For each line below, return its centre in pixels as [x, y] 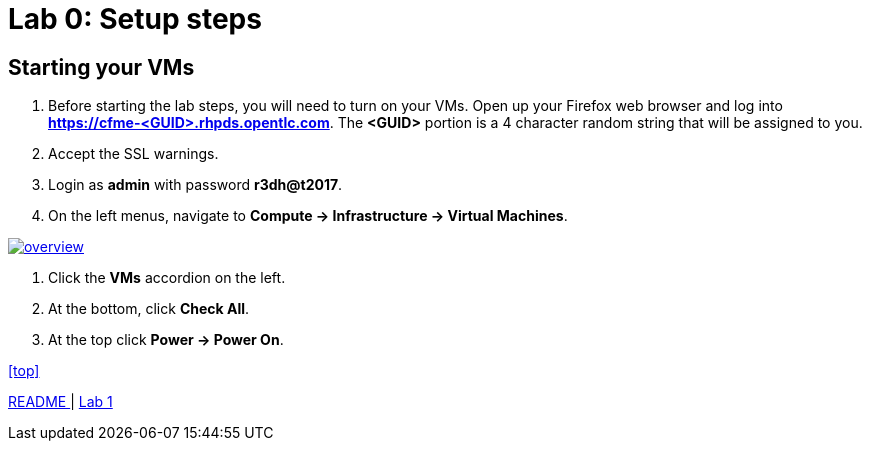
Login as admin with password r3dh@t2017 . [195, 185]
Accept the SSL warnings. [133, 154]
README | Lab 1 [60, 402]
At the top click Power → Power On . [166, 340]
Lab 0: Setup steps [135, 19]
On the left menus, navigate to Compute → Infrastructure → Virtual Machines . [308, 216]
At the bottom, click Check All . [149, 309]
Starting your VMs [101, 67]
